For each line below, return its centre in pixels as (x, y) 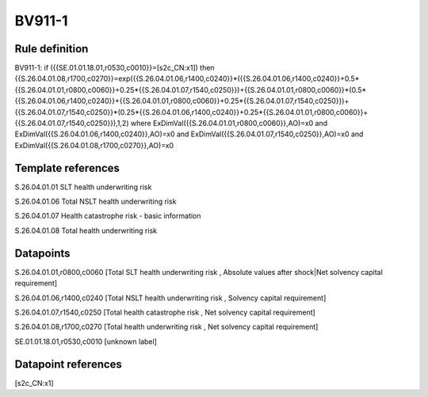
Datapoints (42, 253)
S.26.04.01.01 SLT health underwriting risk (83, 187)
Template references (67, 168)
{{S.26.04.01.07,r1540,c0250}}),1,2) (72, 124)
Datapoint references (69, 364)
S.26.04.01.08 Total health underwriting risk (86, 231)
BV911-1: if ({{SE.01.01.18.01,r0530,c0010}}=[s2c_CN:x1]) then (115, 68)
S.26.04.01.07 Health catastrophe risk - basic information (108, 216)
